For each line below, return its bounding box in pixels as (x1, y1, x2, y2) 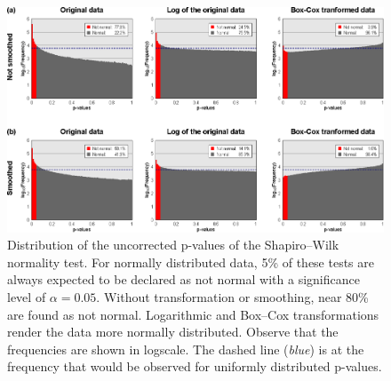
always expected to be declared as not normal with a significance (7, 270, 360, 289)
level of (7, 288, 46, 306)
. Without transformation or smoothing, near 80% (96, 288, 369, 306)
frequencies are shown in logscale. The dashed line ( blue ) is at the (7, 339, 364, 358)
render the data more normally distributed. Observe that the (7, 322, 339, 341)
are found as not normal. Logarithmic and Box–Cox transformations (7, 305, 379, 323)
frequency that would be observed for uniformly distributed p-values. (7, 357, 382, 376)
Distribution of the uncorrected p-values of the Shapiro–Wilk (7, 235, 339, 254)
